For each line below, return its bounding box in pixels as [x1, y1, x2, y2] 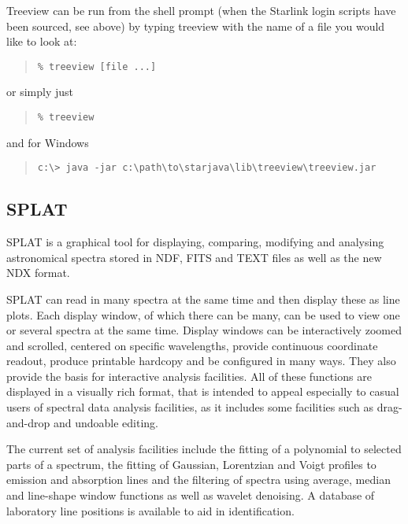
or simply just [6, 83, 73, 100]
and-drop [6, 414, 50, 430]
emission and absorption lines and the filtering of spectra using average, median [6, 471, 391, 488]
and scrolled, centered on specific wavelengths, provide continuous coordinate [6, 337, 378, 353]
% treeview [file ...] [37, 61, 157, 72]
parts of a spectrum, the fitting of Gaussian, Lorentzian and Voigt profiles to [6, 456, 376, 472]
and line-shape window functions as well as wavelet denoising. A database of [6, 487, 375, 504]
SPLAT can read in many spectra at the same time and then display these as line [6, 290, 400, 307]
